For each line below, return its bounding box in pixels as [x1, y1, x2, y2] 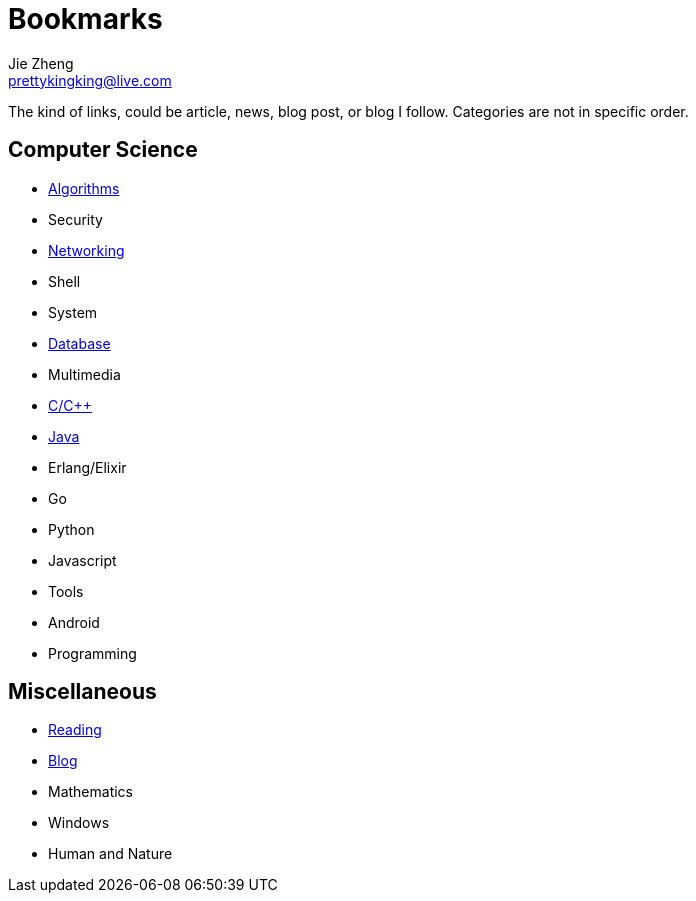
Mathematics [48, 783, 134, 801]
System [48, 303, 98, 321]
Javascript [48, 551, 117, 569]
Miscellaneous [8, 679, 157, 705]
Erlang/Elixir [48, 458, 127, 476]
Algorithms [48, 179, 120, 197]
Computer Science [8, 137, 198, 163]
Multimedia [48, 365, 121, 383]
